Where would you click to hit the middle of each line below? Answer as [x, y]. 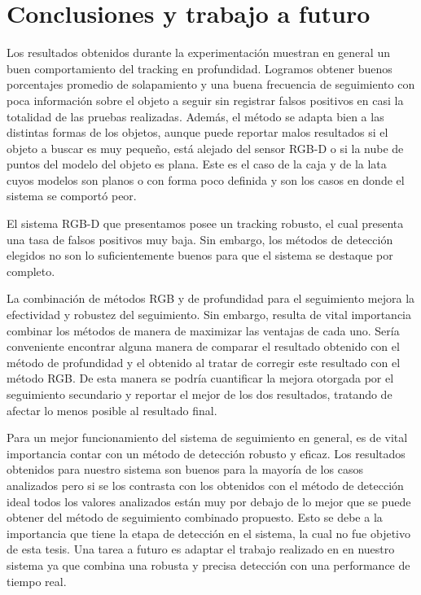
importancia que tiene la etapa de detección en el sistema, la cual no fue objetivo [208, 533]
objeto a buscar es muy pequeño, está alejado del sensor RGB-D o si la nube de [205, 148]
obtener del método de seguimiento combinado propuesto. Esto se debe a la [195, 517]
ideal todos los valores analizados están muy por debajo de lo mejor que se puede [209, 501]
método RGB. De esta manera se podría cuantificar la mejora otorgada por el [200, 378]
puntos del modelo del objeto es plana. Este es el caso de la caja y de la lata [197, 164]
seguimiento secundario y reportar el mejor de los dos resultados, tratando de [200, 394]
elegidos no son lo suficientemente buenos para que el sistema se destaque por [200, 255]
